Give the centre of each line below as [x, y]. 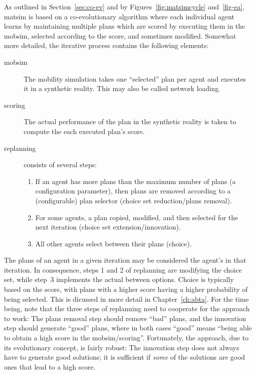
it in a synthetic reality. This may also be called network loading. [122, 88]
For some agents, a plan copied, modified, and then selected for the [137, 217]
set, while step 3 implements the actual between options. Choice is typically [119, 279]
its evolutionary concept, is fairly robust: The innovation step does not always [122, 347]
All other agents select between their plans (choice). [113, 243]
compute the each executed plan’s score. [84, 131]
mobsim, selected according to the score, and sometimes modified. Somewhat [120, 35]
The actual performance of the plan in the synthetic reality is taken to [130, 121]
